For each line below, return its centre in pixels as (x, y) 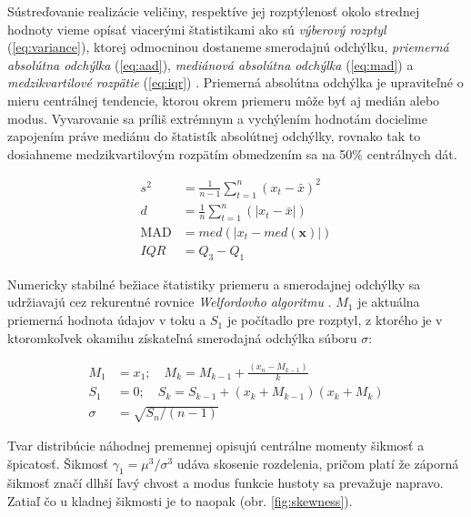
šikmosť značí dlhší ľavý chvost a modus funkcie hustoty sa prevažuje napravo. (225, 483)
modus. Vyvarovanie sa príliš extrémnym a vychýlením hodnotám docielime (217, 118)
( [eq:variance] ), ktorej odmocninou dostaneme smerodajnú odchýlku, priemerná (228, 47)
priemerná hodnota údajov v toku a (107, 320)
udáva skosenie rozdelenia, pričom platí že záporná (318, 463)
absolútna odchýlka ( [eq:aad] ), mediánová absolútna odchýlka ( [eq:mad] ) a (210, 64)
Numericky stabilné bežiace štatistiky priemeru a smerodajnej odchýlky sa (214, 284)
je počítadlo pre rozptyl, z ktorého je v (335, 320)
